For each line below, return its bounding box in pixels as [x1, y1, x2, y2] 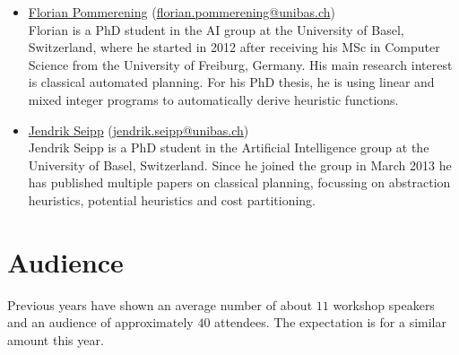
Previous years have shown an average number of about [7, 295, 313, 314]
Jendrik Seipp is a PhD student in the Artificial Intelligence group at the [28, 138, 429, 157]
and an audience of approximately [7, 313, 194, 332]
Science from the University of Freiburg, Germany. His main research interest [28, 55, 453, 74]
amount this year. [7, 330, 104, 349]
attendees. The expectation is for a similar [214, 313, 446, 332]
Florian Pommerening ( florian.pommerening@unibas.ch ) [28, 3, 335, 21]
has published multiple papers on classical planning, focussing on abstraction [28, 173, 451, 192]
